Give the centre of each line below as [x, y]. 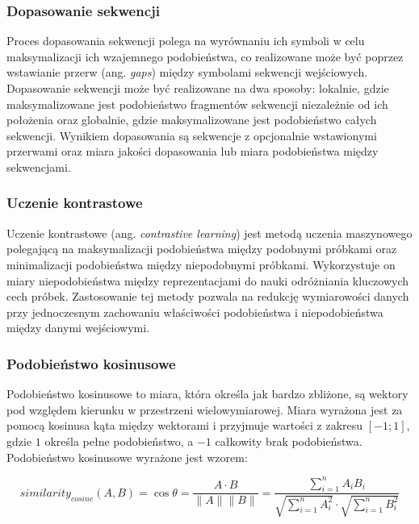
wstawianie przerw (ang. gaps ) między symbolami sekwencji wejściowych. [187, 72]
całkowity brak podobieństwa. [289, 441]
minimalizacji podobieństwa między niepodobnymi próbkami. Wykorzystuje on [201, 264]
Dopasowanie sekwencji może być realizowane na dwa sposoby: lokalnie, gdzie [198, 88]
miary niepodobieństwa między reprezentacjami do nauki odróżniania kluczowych [208, 280]
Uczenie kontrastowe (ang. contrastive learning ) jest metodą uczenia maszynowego [209, 233]
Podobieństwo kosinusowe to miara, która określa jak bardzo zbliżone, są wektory [207, 394]
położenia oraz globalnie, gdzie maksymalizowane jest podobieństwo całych [192, 120]
